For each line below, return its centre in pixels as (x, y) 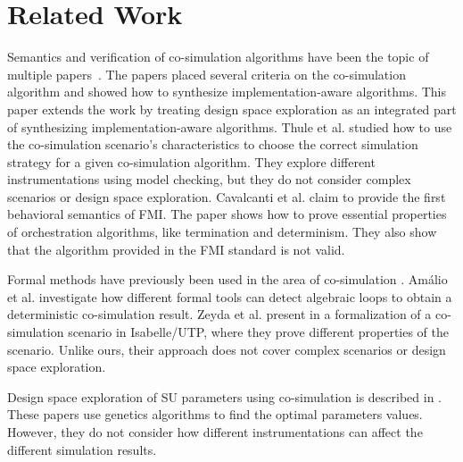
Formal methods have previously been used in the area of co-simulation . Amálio (227, 279)
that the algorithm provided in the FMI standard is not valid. (176, 249)
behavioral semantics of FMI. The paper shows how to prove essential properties (227, 214)
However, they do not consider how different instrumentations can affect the (215, 432)
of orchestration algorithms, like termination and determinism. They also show (222, 232)
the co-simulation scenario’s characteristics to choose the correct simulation (213, 144)
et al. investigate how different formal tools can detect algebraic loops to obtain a (230, 296)
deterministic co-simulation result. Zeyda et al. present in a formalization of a (219, 314)
